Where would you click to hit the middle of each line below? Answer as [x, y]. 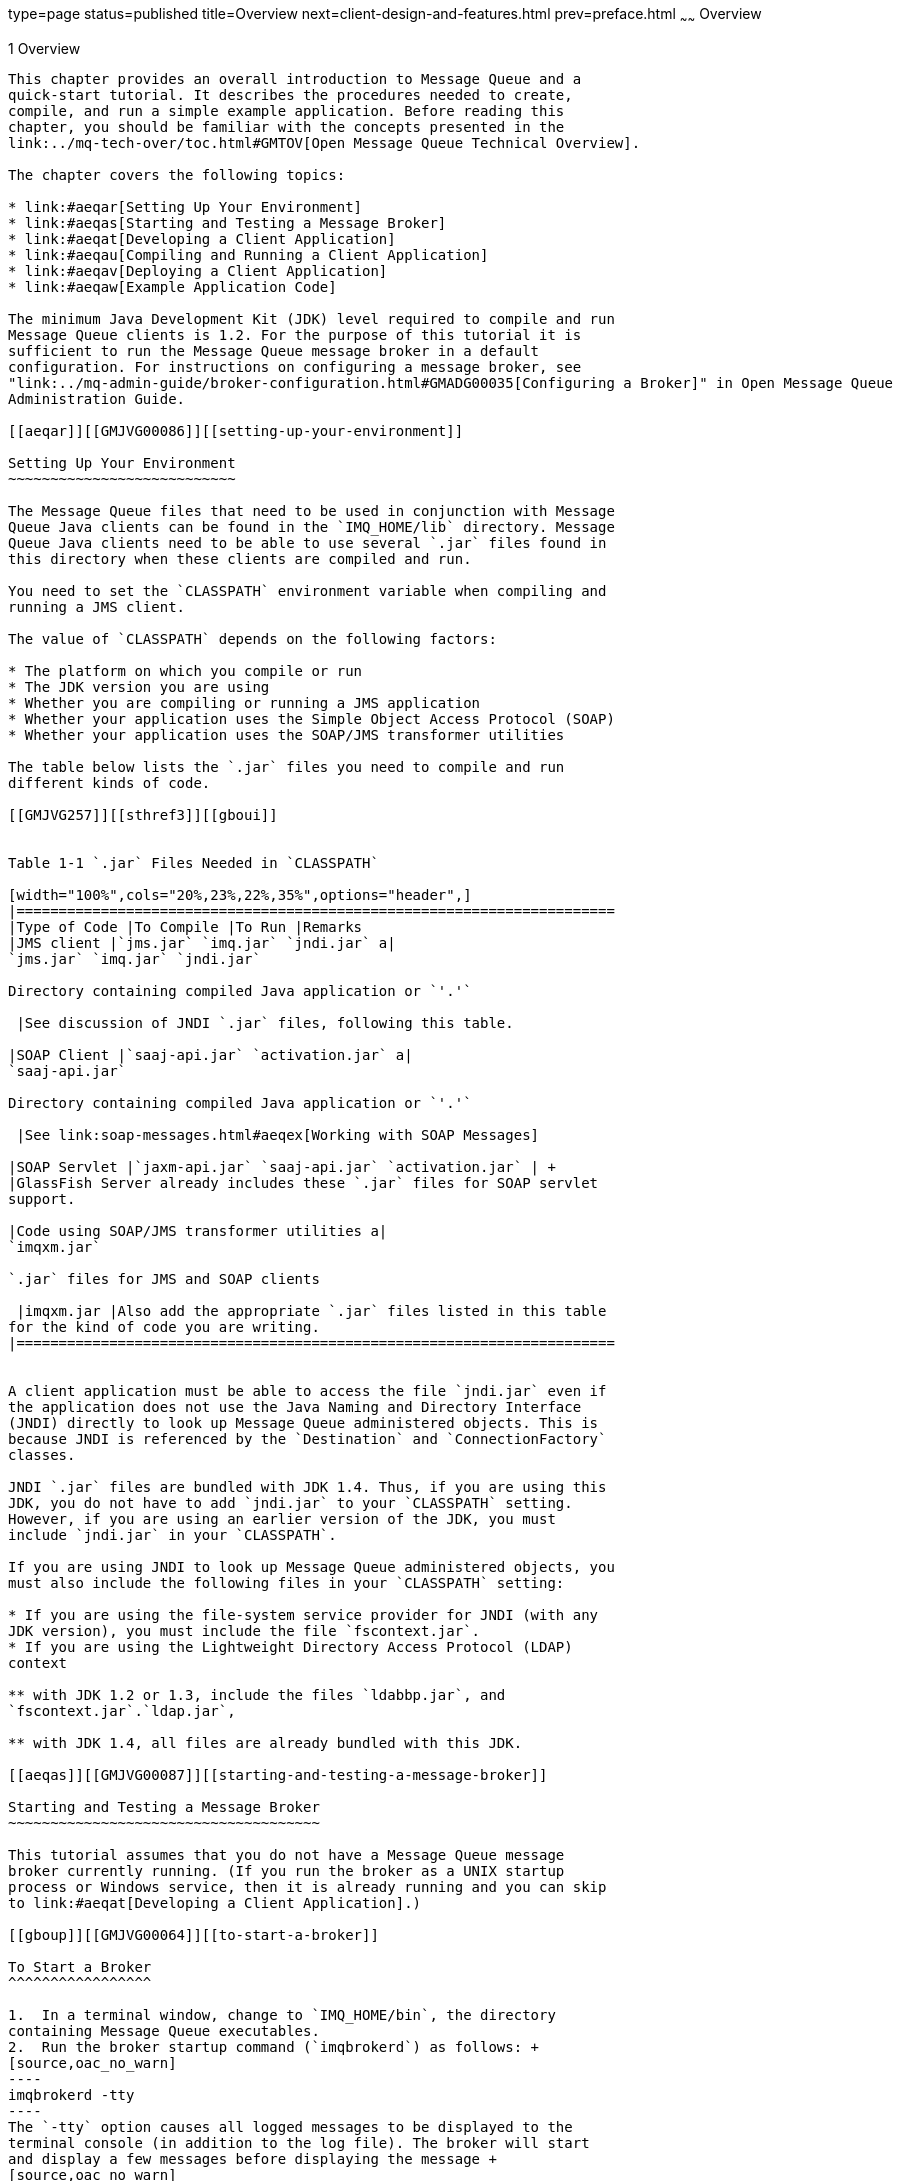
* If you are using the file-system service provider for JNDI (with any [303, 1614]
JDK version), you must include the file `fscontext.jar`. [244, 1630]
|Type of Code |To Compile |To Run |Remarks [185, 926]
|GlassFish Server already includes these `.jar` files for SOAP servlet [303, 1182]
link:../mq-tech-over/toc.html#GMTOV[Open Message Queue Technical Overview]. [324, 142]
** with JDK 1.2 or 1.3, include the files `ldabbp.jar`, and [257, 1694]
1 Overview [44, 48]
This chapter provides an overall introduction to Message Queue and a [295, 78]
